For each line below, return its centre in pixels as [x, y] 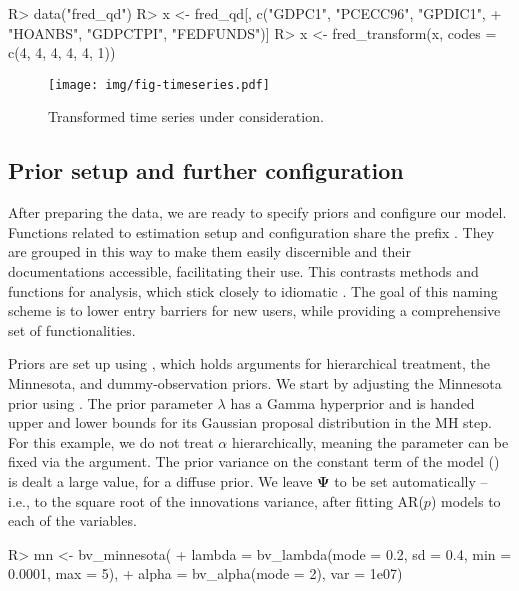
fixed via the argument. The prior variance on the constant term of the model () [254, 461]
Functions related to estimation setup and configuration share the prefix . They [251, 231]
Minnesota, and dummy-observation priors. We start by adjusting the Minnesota [255, 382]
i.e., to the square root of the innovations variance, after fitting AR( [216, 500]
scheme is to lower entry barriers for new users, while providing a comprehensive [254, 310]
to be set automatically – [411, 480]
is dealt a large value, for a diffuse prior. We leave [160, 480]
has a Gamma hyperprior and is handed [352, 402]
